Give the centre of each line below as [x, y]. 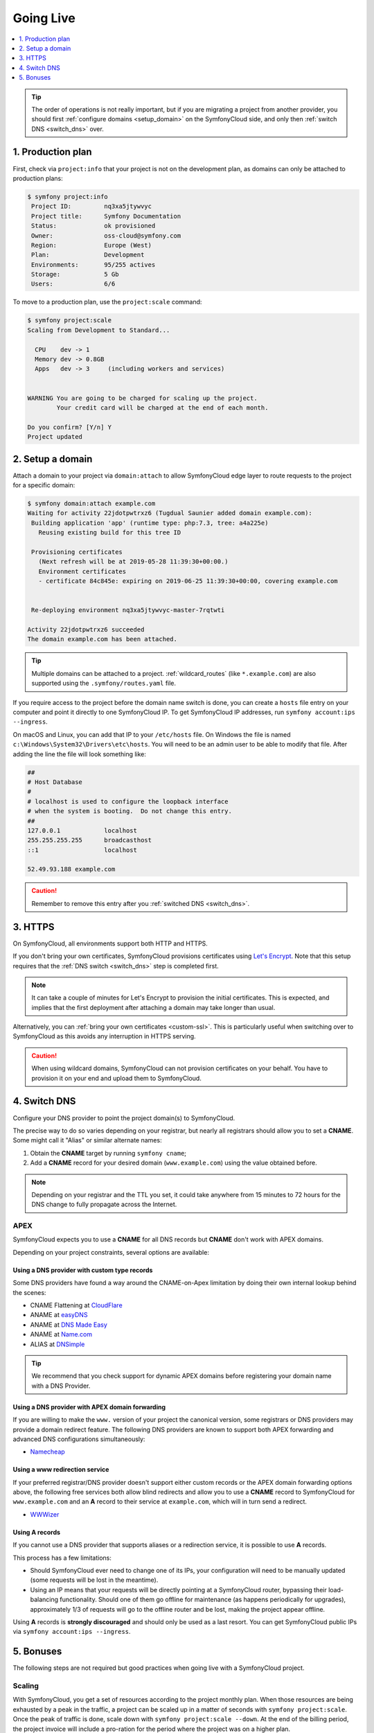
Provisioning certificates [77, 552]
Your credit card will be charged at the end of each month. [162, 408]
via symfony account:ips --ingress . [72, 1632]
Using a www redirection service [61, 1470]
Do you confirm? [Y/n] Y [70, 427]
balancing [44, 1600]
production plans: [38, 178]
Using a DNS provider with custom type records [83, 1270]
